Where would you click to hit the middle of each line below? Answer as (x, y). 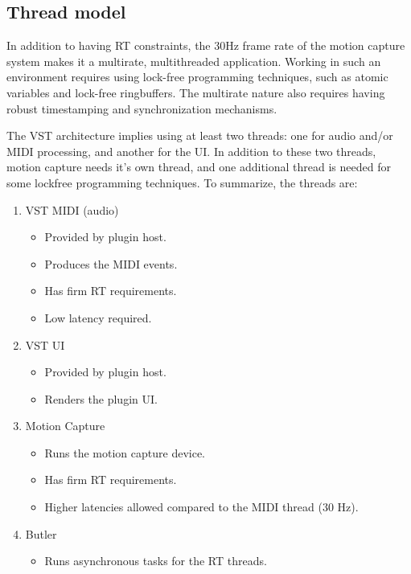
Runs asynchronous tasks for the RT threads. (156, 561)
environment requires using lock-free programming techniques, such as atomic (197, 77)
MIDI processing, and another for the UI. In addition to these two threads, (191, 151)
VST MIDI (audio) (72, 209)
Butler (41, 533)
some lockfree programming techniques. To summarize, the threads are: (182, 182)
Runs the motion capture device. (125, 452)
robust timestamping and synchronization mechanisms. (142, 108)
